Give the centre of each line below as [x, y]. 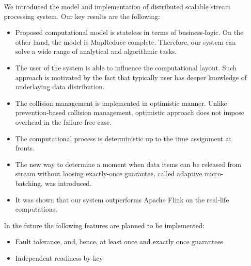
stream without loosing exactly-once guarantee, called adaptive [109, 174]
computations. [36, 209]
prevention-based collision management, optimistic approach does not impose [130, 112]
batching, [29, 183]
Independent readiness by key [59, 258]
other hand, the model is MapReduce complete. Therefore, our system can [125, 42]
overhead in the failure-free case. [63, 122]
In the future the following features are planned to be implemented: [104, 225]
